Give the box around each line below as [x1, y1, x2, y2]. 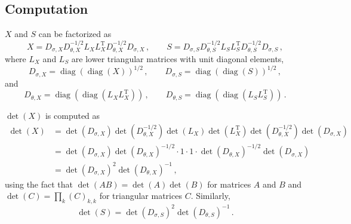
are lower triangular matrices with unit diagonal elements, [71, 53, 284, 65]
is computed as [45, 109, 100, 122]
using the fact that [5, 177, 73, 190]
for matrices [207, 177, 251, 190]
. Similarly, [190, 189, 230, 202]
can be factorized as [38, 27, 112, 40]
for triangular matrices [99, 189, 182, 202]
